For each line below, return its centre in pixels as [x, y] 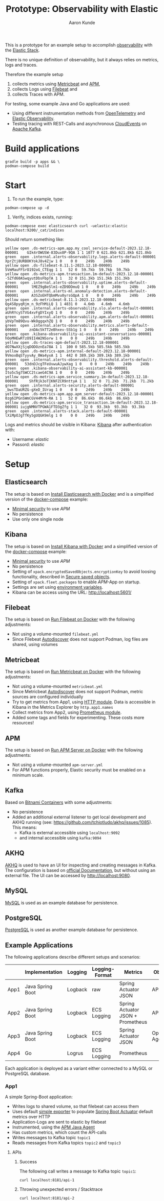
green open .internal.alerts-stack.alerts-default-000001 [66, 411]
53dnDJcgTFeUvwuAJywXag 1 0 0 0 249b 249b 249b [87, 364]
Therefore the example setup [34, 74]
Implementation [44, 972]
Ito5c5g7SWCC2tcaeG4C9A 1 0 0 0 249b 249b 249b [68, 372]
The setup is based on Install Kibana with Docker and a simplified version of [81, 546]
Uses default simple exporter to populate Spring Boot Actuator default [82, 1112]
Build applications [42, 149]
